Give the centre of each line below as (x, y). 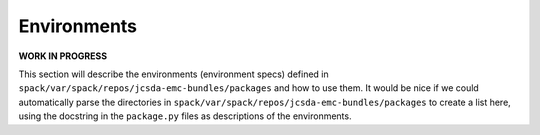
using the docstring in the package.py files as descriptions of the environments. (185, 116)
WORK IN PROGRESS (63, 56)
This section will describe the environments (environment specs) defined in (173, 74)
